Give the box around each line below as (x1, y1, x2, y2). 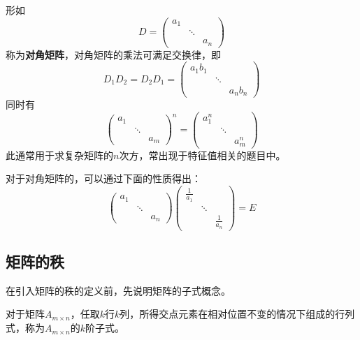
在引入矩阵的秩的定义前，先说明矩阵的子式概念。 (6, 283, 231, 297)
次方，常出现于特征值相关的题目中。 (119, 147, 286, 162)
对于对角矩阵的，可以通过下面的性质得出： (6, 171, 201, 186)
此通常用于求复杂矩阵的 (6, 147, 113, 162)
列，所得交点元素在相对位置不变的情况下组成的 (120, 306, 336, 321)
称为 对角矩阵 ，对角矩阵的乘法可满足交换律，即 (6, 47, 221, 61)
